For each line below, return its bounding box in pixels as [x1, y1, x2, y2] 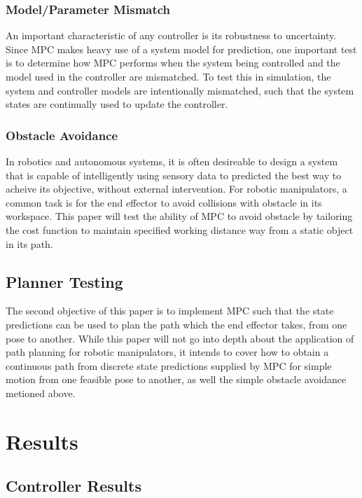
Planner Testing [6, 270, 123, 292]
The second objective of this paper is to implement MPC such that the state [6, 303, 334, 318]
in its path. [6, 236, 53, 251]
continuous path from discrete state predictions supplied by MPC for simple [6, 358, 332, 373]
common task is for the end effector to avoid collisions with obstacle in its [6, 195, 322, 209]
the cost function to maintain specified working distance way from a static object [6, 222, 354, 237]
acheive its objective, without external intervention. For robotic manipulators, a [6, 181, 347, 196]
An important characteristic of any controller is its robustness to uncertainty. [6, 28, 337, 43]
